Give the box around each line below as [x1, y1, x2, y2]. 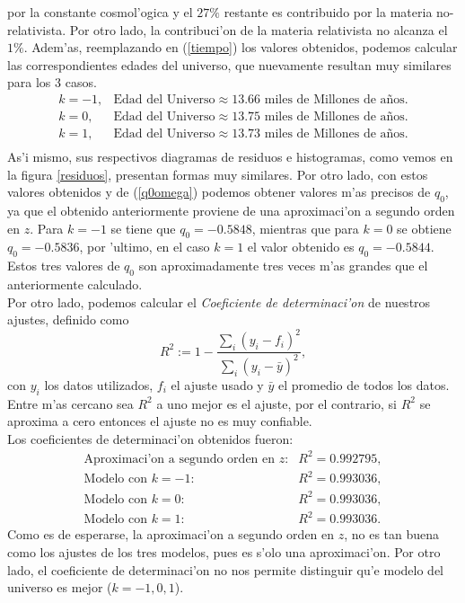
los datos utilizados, [44, 375, 154, 394]
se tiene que [110, 218, 176, 237]
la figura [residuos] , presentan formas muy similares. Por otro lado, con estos [7, 164, 428, 183]
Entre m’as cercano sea [7, 394, 134, 412]
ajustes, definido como [7, 310, 129, 329]
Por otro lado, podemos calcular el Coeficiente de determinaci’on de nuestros [7, 292, 431, 311]
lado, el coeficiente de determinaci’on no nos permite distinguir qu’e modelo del [7, 560, 443, 579]
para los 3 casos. [7, 73, 97, 92]
